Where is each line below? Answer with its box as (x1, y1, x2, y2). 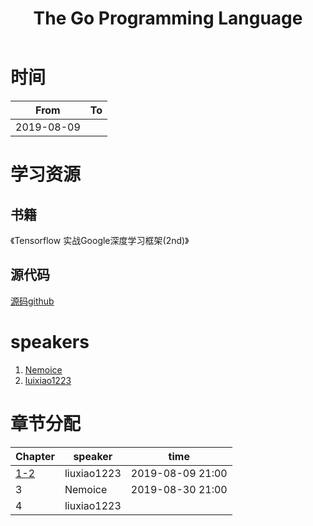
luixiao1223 (24, 374, 72, 386)
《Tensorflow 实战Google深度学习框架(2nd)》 (10, 234, 190, 246)
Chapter (15, 449, 55, 463)
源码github (10, 295, 55, 307)
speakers (10, 330, 90, 353)
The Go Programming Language (33, 7, 303, 30)
